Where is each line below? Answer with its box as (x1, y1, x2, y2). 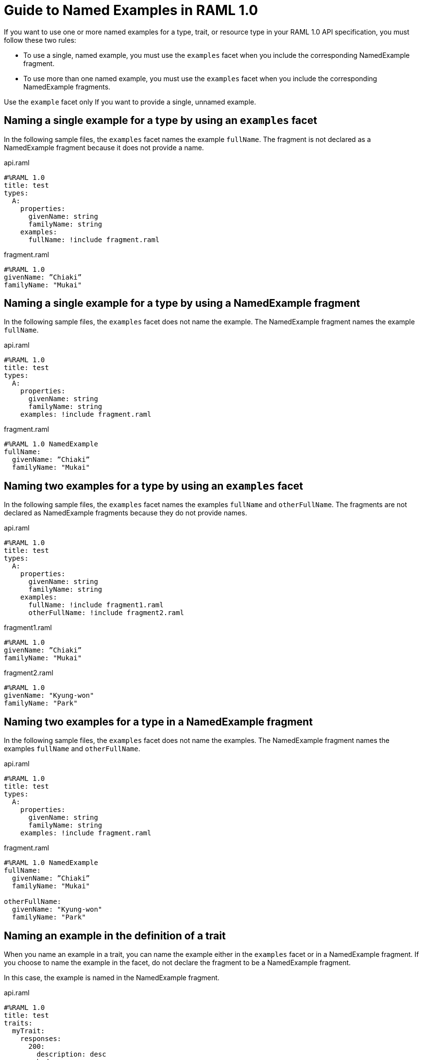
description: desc (36, 1050, 106, 1058)
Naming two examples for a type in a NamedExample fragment (4, 715, 313, 728)
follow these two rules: (4, 35, 76, 44)
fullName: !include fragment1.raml (28, 601, 164, 609)
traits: (4, 1019, 33, 1027)
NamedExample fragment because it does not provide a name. (4, 143, 204, 152)
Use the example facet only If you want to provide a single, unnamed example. (4, 97, 256, 106)
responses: (20, 1034, 62, 1042)
